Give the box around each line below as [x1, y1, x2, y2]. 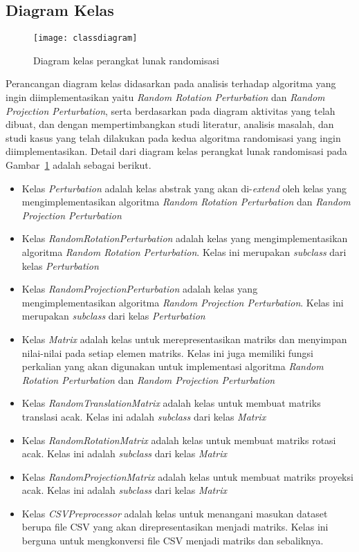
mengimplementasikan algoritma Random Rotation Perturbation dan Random [21, 194, 351, 209]
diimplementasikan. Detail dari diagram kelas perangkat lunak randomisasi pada [6, 144, 347, 158]
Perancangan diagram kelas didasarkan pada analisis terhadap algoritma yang [6, 76, 336, 91]
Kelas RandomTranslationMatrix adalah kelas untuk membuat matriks [21, 396, 321, 410]
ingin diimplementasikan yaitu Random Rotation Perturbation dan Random [6, 90, 325, 104]
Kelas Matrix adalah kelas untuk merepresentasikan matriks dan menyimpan [21, 331, 347, 346]
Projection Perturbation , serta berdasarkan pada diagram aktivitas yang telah [6, 103, 335, 118]
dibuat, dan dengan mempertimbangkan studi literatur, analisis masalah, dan [6, 117, 334, 131]
